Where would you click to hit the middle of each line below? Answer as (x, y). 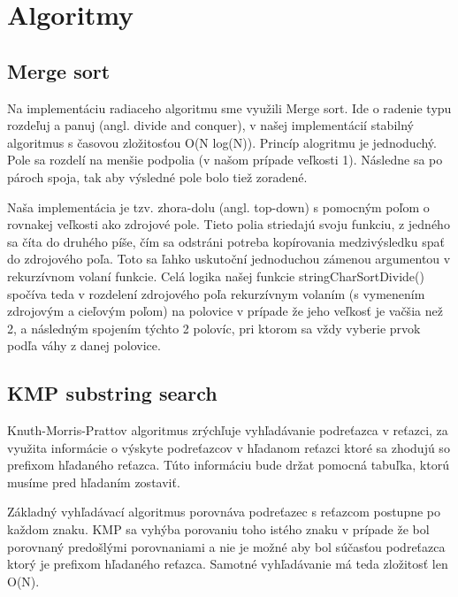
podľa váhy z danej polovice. (84, 345)
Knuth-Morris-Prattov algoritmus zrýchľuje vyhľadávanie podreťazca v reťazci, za (228, 430)
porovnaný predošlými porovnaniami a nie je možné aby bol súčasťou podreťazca (226, 546)
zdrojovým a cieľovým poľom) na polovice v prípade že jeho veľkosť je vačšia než (225, 311)
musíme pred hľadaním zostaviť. (94, 482)
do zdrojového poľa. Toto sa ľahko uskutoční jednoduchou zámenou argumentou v (229, 259)
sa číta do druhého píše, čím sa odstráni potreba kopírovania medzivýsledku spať (226, 241)
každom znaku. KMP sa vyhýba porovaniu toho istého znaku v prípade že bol (218, 529)
